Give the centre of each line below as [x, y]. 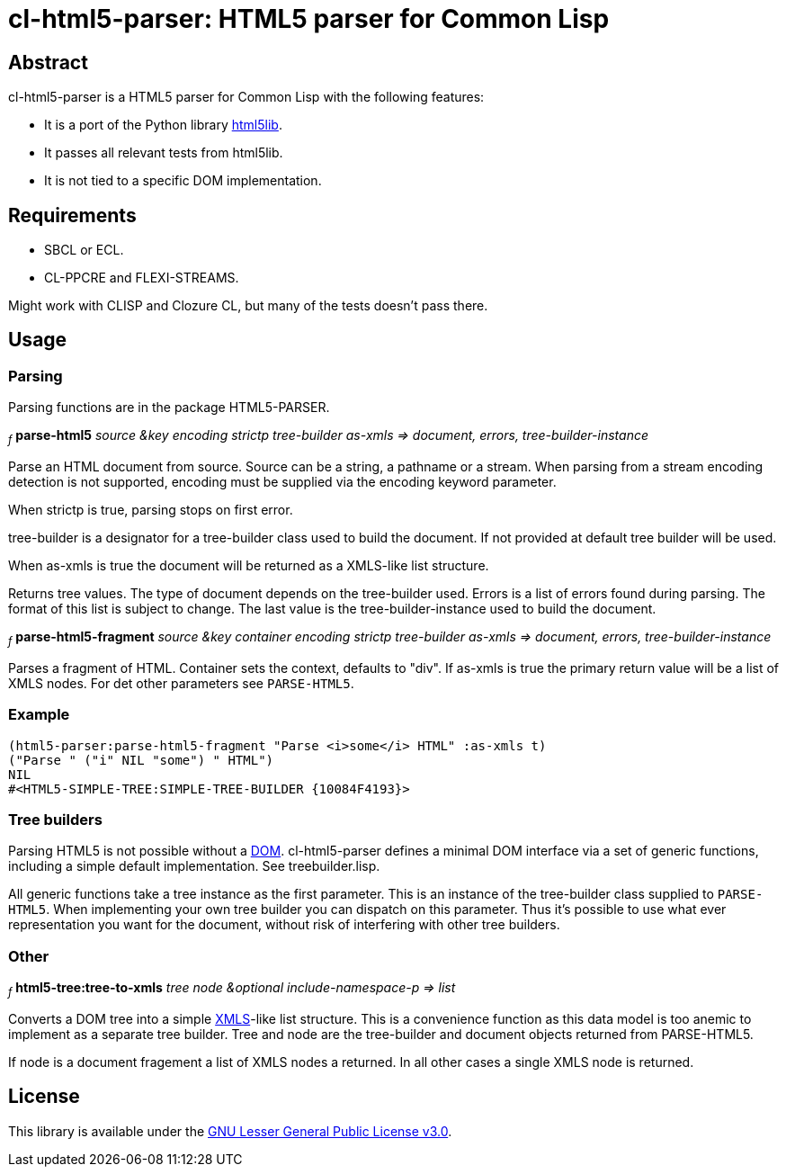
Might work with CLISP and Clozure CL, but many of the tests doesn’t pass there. [248, 306]
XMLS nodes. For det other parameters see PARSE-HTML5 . [181, 683]
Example [39, 715]
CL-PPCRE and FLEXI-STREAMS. [142, 278]
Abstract [48, 62]
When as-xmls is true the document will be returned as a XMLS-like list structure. [249, 566]
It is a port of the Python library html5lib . [163, 125]
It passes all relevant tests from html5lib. [164, 153]
